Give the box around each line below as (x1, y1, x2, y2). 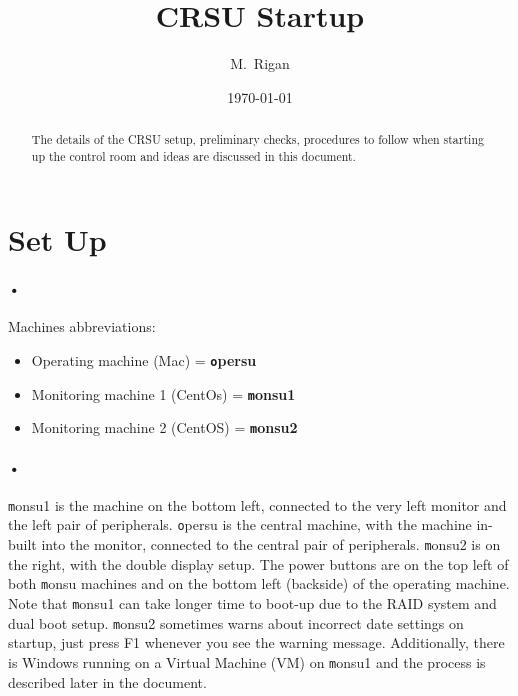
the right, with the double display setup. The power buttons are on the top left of (8, 553, 509, 574)
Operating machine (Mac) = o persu (31, 350, 257, 370)
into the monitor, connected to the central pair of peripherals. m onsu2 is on (41, 534, 501, 555)
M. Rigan (230, 53, 290, 74)
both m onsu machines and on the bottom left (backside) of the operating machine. (8, 573, 510, 594)
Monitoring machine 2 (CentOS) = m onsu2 (31, 417, 298, 438)
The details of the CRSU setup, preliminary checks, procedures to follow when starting (31, 131, 484, 148)
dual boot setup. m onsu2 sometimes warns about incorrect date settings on (8, 612, 464, 633)
